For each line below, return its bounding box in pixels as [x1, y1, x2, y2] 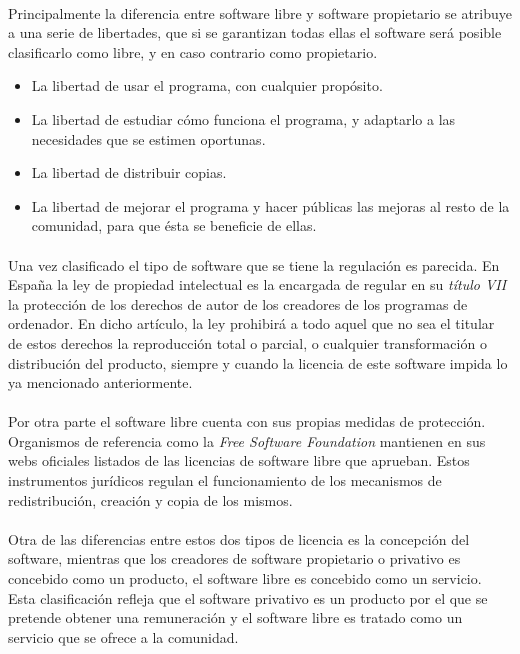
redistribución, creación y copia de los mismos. [8, 489, 293, 510]
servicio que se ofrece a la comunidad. [8, 626, 239, 647]
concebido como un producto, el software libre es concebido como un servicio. [8, 568, 482, 589]
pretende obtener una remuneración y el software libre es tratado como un [8, 607, 463, 628]
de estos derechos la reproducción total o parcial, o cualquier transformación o [8, 332, 487, 353]
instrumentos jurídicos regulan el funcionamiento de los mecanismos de [8, 470, 442, 491]
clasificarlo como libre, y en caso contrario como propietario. [8, 41, 378, 62]
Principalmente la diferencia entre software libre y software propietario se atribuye [8, 2, 512, 23]
